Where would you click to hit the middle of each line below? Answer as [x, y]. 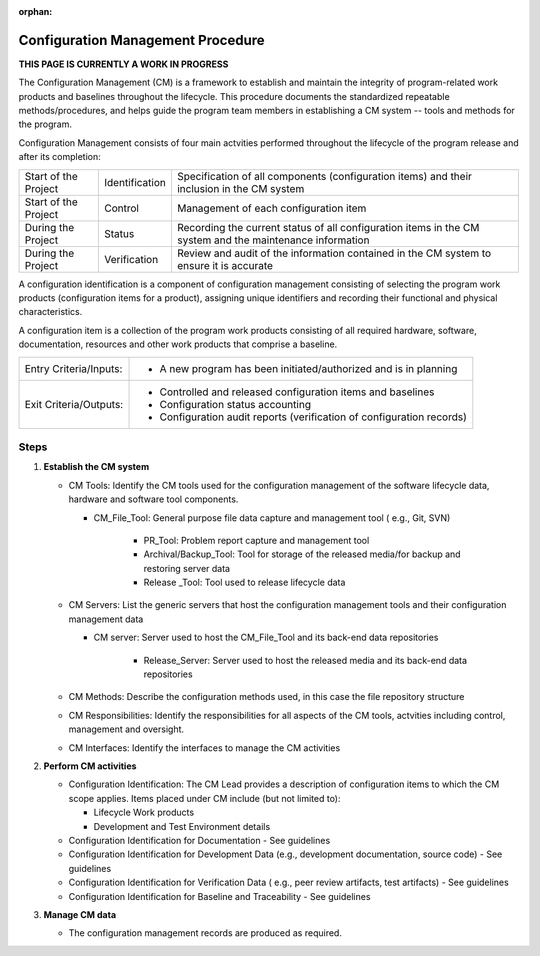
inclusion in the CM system [240, 188]
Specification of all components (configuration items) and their [324, 176]
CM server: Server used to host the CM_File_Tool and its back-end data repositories [266, 637]
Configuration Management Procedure [141, 40]
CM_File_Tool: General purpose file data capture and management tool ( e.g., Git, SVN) [272, 517]
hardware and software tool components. [153, 499]
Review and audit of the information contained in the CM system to [334, 253]
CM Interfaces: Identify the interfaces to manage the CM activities [204, 747]
